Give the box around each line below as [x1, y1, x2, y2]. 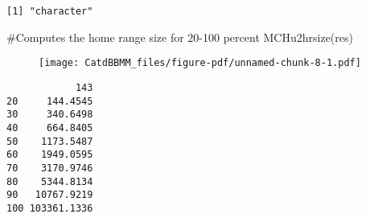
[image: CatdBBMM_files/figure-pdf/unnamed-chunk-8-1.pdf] [39, 57, 361, 69]
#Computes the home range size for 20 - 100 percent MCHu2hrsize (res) [6, 28, 353, 45]
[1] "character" [6, 6, 93, 17]
